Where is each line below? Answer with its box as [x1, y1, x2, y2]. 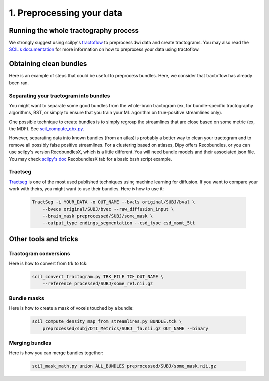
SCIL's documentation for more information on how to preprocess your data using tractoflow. [9, 46, 200, 52]
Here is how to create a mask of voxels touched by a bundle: [9, 305, 134, 311]
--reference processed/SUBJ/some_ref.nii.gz [42, 281, 153, 287]
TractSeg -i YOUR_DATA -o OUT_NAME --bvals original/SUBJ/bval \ [32, 199, 195, 205]
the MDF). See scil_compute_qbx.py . [9, 126, 84, 132]
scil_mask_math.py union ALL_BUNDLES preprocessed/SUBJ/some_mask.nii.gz [32, 363, 216, 369]
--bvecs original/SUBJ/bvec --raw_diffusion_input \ [42, 206, 174, 212]
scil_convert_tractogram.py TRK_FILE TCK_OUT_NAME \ [32, 274, 164, 280]
